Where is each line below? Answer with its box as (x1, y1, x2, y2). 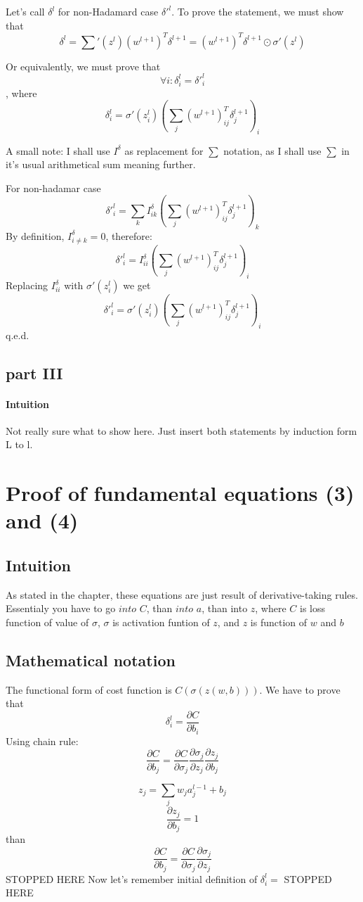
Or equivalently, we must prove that (6, 58, 161, 73)
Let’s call (6, 4, 45, 18)
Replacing (6, 278, 48, 293)
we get (123, 278, 151, 293)
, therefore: (105, 228, 152, 243)
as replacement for (124, 143, 204, 158)
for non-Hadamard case (58, 4, 159, 18)
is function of (250, 615, 308, 629)
